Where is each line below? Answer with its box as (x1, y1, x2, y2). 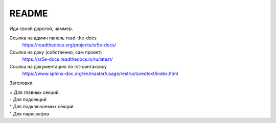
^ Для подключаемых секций (9, 104, 74, 110)
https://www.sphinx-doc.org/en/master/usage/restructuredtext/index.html (22, 70, 178, 77)
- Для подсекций (9, 96, 47, 103)
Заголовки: (9, 80, 34, 86)
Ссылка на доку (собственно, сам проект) (9, 49, 102, 55)
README (9, 8, 48, 19)
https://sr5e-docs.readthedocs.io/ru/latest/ (22, 56, 113, 62)
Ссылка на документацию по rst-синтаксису (9, 63, 107, 69)
